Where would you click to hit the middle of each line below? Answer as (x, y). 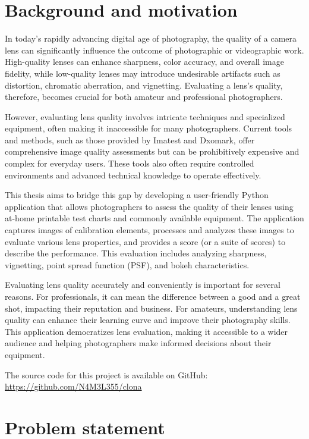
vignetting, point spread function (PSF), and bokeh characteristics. (127, 264)
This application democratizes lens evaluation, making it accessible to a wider (146, 331)
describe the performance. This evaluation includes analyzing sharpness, (136, 253)
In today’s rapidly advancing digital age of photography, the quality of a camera (151, 38)
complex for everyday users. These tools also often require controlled (130, 163)
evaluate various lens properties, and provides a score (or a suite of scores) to (145, 241)
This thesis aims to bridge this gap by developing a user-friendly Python (137, 195)
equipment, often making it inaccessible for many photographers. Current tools (149, 128)
